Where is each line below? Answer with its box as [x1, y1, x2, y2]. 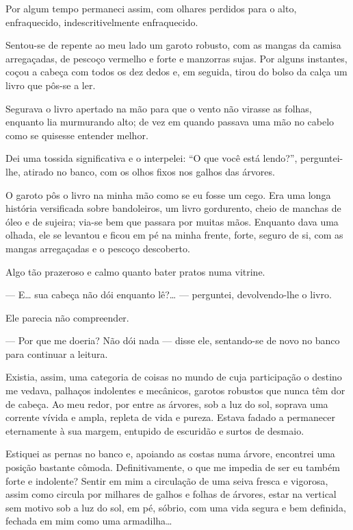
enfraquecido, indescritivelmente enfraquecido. [5, 14, 198, 29]
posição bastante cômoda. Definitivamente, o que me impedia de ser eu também [5, 460, 340, 474]
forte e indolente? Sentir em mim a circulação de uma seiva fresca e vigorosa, [5, 473, 328, 487]
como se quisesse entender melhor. [5, 128, 148, 142]
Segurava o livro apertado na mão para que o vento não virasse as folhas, [5, 101, 312, 115]
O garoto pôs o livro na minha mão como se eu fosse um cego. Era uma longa [5, 187, 331, 202]
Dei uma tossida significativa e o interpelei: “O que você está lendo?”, [5, 151, 298, 165]
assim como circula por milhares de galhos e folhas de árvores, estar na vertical [5, 487, 337, 501]
